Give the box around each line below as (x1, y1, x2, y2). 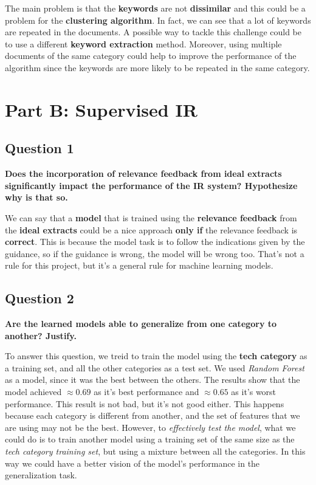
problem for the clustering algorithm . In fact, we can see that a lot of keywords (5, 13, 311, 26)
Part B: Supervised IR (5, 97, 197, 122)
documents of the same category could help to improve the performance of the (5, 49, 297, 62)
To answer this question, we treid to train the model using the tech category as (5, 349, 307, 362)
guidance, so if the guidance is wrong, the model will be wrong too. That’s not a (5, 247, 304, 260)
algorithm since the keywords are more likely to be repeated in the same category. (5, 61, 310, 74)
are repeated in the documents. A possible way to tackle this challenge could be (5, 26, 302, 38)
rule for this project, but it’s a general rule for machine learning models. (5, 259, 273, 272)
